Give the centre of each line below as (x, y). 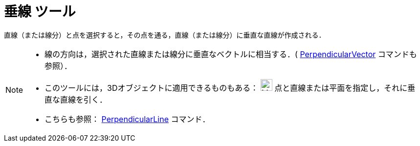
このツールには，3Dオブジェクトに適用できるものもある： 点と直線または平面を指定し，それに (226, 88)
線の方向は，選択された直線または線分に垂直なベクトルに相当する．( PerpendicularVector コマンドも (231, 54)
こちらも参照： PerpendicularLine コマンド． (127, 119)
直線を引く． (84, 99)
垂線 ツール (40, 12)
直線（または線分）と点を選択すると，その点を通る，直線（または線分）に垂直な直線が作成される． (165, 35)
